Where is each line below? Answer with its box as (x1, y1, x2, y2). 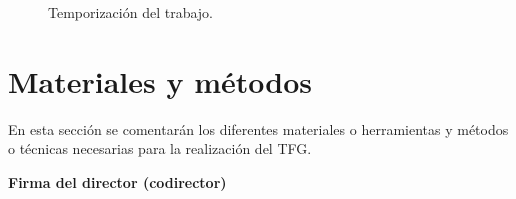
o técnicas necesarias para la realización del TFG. (8, 138, 312, 159)
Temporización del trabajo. (48, 2, 213, 22)
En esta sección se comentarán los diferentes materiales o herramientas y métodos (8, 118, 509, 139)
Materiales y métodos (8, 60, 312, 101)
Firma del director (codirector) (8, 171, 227, 192)
